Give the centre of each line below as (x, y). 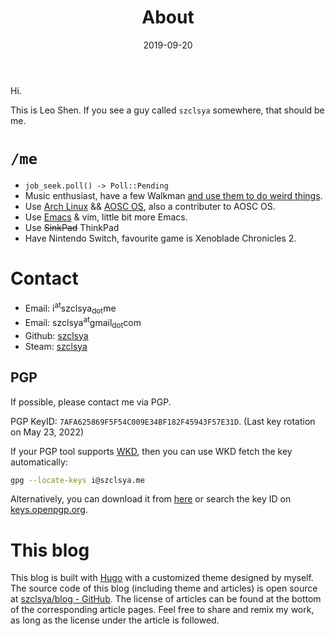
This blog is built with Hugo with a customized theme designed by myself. (162, 578)
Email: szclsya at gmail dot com (83, 323)
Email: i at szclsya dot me (70, 308)
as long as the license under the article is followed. (115, 620)
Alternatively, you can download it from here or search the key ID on (151, 499)
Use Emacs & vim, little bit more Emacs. (106, 217)
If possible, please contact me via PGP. (91, 402)
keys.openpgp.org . (49, 510)
